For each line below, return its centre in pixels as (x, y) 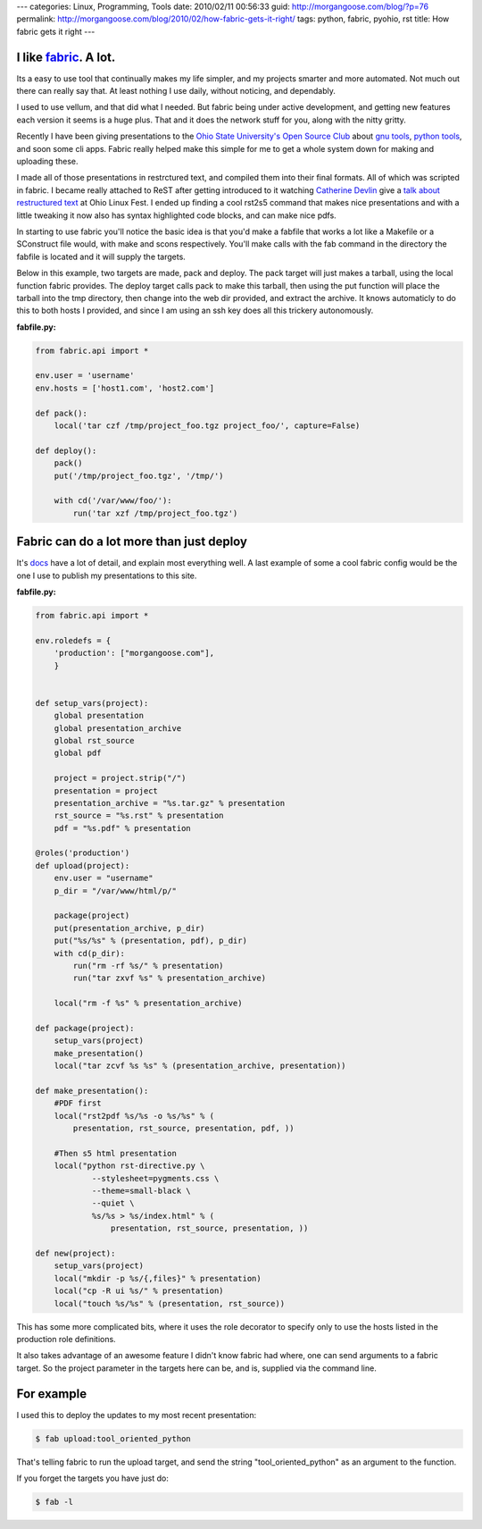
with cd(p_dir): (89, 953)
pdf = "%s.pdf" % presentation (122, 828)
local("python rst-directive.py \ (129, 1166)
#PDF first (78, 1103)
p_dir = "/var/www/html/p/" (116, 891)
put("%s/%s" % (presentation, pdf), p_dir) (150, 941)
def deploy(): (66, 450)
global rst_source (94, 740)
